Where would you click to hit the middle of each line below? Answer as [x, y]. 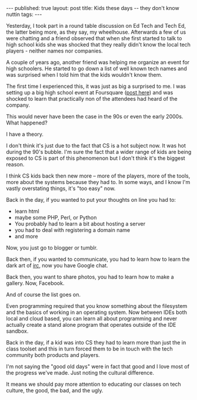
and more [26, 236]
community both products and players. [53, 355]
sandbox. [17, 331]
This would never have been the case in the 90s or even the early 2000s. [95, 117]
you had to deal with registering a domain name [72, 230]
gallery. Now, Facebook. [35, 283]
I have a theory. [25, 134]
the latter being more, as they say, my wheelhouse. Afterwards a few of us [96, 32]
